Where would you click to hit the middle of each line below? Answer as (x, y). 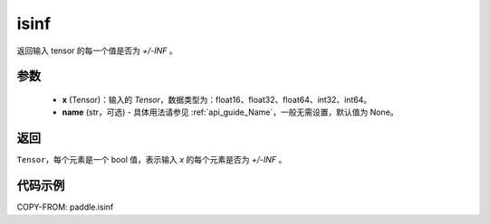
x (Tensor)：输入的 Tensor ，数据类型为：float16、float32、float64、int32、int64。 (217, 99)
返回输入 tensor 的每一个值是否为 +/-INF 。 (97, 51)
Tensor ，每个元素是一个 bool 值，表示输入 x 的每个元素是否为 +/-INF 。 (152, 160)
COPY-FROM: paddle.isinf (65, 207)
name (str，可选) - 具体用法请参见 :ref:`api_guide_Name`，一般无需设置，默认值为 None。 (230, 112)
